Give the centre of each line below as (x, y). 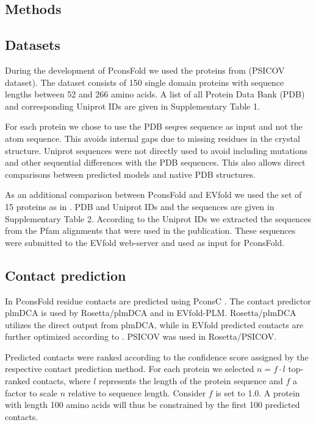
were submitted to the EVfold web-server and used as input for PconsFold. (145, 242)
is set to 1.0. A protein (258, 392)
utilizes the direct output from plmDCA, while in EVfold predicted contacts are (154, 324)
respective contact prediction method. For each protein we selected (130, 369)
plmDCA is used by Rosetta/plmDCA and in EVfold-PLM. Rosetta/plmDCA (151, 313)
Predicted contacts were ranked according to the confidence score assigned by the (157, 357)
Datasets (33, 45)
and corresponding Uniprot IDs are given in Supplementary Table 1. (132, 106)
